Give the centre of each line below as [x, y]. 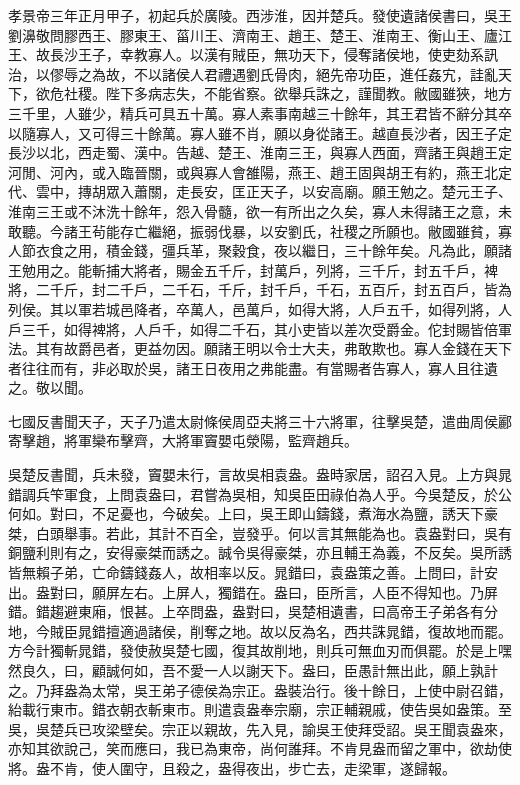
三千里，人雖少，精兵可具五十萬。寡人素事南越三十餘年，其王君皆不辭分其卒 [260, 112]
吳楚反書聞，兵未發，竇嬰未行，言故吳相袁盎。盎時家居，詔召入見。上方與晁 [260, 474]
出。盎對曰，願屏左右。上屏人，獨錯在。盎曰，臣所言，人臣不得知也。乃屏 [253, 591]
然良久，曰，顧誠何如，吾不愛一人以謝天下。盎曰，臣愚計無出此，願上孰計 [253, 670]
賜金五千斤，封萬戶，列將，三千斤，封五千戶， [329, 269]
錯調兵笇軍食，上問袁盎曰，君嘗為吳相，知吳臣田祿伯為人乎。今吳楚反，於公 [260, 493]
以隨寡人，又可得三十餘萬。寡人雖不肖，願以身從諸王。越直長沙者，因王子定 [260, 132]
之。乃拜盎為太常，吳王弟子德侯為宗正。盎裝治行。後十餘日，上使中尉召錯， [260, 689]
